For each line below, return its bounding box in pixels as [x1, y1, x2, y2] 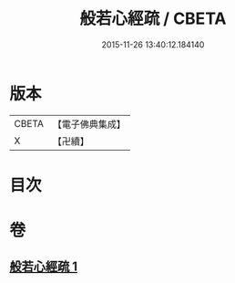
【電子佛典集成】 [52, 118, 126, 131]
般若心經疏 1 [9, 259, 78, 275]
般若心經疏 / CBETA [79, 8, 227, 29]
